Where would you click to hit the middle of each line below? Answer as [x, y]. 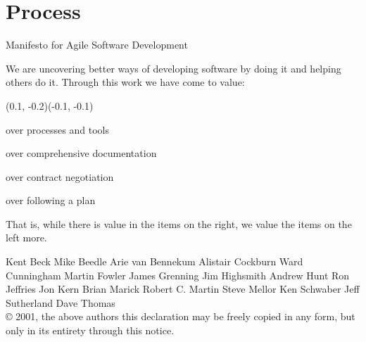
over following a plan [51, 200]
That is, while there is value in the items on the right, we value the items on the [179, 223]
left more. [26, 237]
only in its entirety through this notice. [90, 330]
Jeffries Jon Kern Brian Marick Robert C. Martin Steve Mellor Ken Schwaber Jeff [183, 289]
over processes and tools [57, 129]
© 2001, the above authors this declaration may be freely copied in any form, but [181, 316]
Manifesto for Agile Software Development [97, 45]
